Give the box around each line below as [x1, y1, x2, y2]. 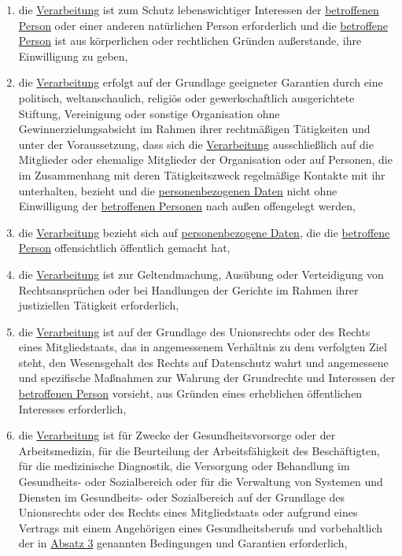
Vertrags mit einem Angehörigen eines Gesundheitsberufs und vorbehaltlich [18, 519, 383, 536]
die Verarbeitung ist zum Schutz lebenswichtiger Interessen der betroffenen [18, 2, 379, 17]
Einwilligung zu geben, [18, 47, 128, 64]
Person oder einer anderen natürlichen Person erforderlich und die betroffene [18, 17, 389, 33]
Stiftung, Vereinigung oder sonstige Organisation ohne [18, 105, 280, 121]
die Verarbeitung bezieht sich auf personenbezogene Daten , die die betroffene [18, 224, 390, 240]
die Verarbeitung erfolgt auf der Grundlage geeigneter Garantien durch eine [18, 74, 383, 91]
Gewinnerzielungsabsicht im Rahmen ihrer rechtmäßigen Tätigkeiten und [18, 120, 371, 137]
